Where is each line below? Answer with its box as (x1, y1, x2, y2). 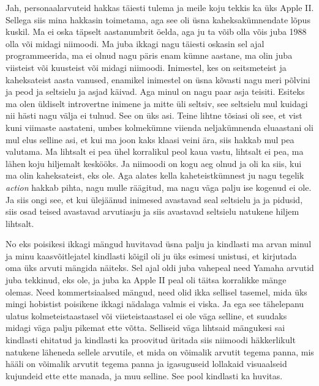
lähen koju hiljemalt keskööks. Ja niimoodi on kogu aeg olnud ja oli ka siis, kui (6, 157, 302, 169)
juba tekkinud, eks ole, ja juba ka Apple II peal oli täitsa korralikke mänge (6, 273, 287, 286)
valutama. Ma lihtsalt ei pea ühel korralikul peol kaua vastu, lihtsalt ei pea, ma (6, 145, 304, 158)
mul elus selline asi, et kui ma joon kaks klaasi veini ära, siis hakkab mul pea (6, 133, 295, 146)
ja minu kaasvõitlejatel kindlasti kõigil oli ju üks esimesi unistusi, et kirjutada (6, 249, 297, 262)
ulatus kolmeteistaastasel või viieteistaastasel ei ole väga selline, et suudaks (6, 309, 287, 322)
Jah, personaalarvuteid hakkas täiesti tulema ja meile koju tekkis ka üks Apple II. (6, 1, 314, 13)
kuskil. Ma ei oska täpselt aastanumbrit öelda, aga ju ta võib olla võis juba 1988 (6, 25, 307, 38)
